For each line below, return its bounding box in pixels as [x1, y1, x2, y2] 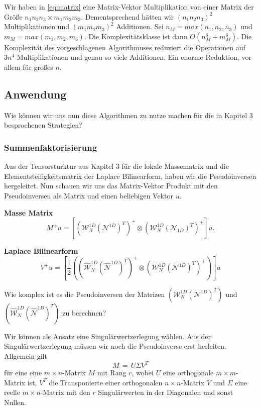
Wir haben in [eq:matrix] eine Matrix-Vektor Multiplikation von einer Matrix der [4, 2, 254, 12]
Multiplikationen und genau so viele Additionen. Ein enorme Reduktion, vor [17, 52, 252, 62]
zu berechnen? [62, 307, 106, 318]
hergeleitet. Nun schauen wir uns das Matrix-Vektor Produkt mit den [4, 180, 218, 191]
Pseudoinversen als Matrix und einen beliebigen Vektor [4, 190, 173, 200]
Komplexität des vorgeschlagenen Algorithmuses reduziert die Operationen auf [4, 42, 245, 52]
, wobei [132, 367, 154, 378]
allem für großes [4, 61, 53, 72]
